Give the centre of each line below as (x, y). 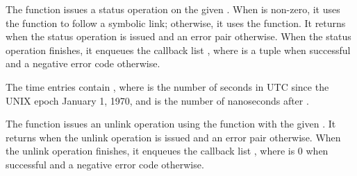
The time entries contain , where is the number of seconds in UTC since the (167, 86)
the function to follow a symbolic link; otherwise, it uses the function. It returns (176, 23)
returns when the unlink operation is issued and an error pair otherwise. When (173, 137)
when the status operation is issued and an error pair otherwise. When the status (178, 36)
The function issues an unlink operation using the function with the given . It (171, 124)
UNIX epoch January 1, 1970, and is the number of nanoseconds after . (157, 100)
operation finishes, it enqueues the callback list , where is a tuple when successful (178, 50)
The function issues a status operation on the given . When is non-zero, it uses (173, 9)
